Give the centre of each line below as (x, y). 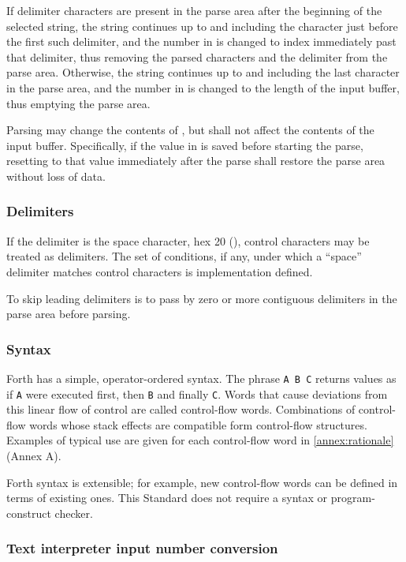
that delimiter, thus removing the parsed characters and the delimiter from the (197, 56)
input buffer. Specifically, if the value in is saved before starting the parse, (185, 145)
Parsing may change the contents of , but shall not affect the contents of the (190, 130)
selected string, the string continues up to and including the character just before (202, 26)
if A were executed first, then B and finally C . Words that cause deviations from (197, 393)
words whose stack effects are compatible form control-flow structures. (198, 424)
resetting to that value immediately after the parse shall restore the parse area (196, 161)
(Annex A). (34, 456)
